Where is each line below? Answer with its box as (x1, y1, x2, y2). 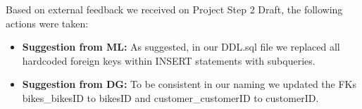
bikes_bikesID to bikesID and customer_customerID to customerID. (22, 90, 319, 105)
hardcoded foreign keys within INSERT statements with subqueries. (22, 53, 316, 68)
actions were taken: (6, 15, 89, 30)
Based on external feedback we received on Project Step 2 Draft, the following (6, 2, 343, 16)
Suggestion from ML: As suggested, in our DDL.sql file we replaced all (22, 39, 340, 54)
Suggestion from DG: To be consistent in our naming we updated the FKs (22, 77, 357, 91)
